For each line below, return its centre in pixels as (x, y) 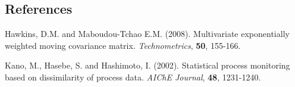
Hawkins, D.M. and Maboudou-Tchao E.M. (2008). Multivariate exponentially (147, 34)
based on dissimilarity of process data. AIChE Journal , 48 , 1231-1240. (133, 77)
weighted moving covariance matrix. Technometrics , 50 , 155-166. (123, 45)
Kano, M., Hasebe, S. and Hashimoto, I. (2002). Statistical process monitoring (147, 65)
